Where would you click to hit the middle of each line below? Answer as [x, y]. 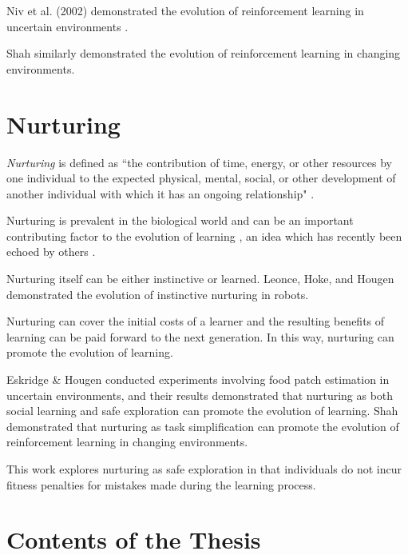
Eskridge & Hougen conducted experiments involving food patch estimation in [198, 379]
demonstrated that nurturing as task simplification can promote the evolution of [203, 426]
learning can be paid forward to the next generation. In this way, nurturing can [200, 336]
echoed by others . [51, 252]
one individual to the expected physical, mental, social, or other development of [201, 178]
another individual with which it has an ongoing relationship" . [160, 193]
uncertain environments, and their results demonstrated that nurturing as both [200, 395]
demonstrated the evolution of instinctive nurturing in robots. [158, 294]
